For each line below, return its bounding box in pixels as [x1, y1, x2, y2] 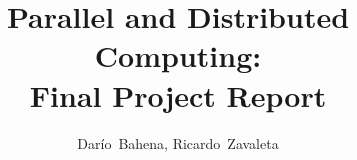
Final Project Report [29, 74, 327, 115]
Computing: [94, 35, 262, 76]
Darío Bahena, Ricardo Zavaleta [77, 132, 279, 153]
